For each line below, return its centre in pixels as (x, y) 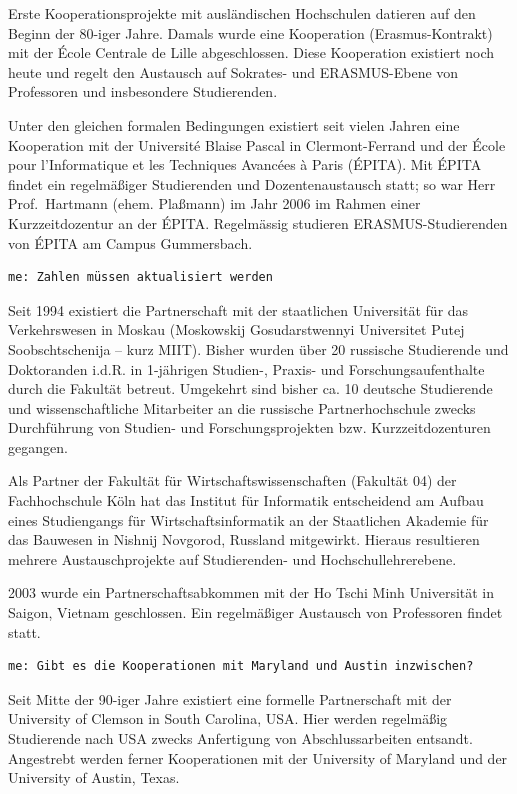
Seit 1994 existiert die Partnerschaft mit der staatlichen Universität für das (238, 309)
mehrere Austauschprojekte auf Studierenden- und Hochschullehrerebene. (232, 558)
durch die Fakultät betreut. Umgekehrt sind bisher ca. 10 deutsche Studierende (250, 388)
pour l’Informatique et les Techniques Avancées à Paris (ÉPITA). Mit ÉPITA (245, 164)
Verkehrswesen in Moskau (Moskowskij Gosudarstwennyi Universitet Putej (236, 329)
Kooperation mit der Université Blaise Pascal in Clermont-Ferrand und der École (257, 144)
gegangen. (38, 446)
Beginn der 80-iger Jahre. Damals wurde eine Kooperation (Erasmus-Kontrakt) (250, 32)
